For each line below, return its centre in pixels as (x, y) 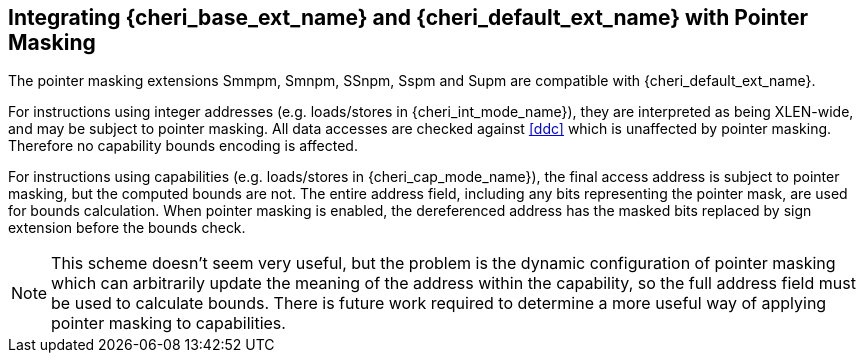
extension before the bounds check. (127, 228)
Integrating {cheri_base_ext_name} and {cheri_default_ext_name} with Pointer (408, 17)
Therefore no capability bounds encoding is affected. (183, 146)
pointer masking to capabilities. (168, 323)
